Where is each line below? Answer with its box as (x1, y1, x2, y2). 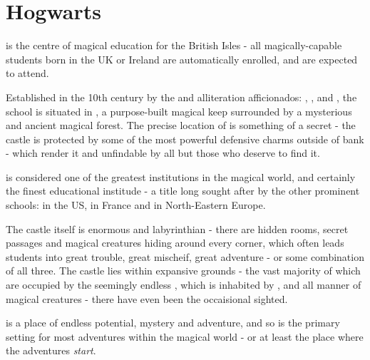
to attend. (6, 66, 49, 81)
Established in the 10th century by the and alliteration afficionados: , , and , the (6, 89, 357, 104)
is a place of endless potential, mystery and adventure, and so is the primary (6, 315, 340, 330)
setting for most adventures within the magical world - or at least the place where (6, 329, 364, 344)
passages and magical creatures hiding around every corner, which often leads (6, 235, 344, 250)
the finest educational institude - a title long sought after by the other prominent (6, 183, 360, 198)
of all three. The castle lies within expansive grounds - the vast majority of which (6, 263, 361, 278)
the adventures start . (6, 343, 96, 358)
